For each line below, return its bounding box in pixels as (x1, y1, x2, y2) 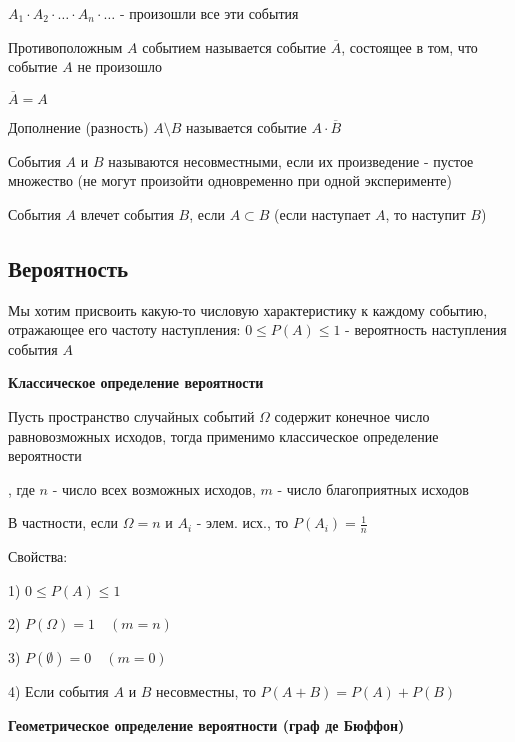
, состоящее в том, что (341, 36, 478, 57)
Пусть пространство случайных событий (8, 405, 255, 426)
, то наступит (385, 203, 466, 224)
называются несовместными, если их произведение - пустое (108, 150, 474, 171)
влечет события (80, 203, 174, 224)
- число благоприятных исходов (277, 478, 469, 499)
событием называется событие (142, 36, 327, 57)
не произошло (77, 56, 162, 77)
